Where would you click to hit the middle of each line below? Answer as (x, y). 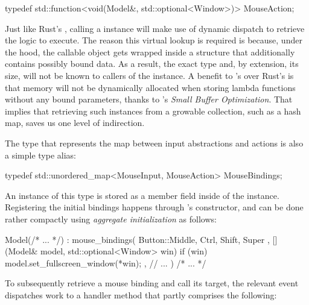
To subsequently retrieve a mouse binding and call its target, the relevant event (152, 283)
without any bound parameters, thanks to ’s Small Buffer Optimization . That (149, 99)
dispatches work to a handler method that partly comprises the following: (141, 294)
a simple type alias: (40, 155)
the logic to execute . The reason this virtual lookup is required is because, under (154, 40)
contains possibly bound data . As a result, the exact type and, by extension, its (152, 64)
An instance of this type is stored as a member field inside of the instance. (142, 195)
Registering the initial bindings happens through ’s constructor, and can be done (154, 207)
